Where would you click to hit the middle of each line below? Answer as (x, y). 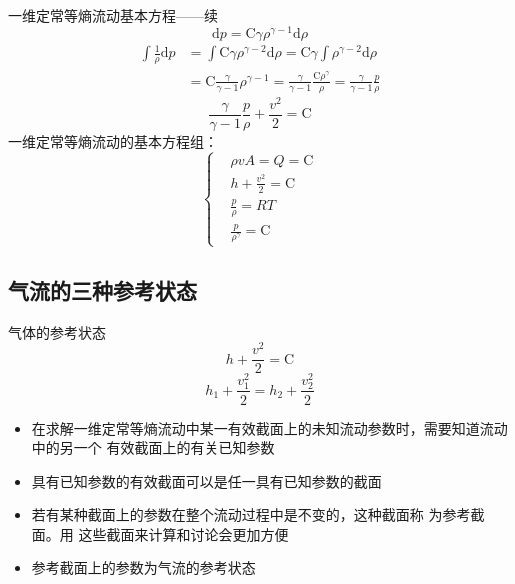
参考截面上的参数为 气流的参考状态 (143, 567)
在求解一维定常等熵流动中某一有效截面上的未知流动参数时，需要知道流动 (269, 427)
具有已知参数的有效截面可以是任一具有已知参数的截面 (206, 480)
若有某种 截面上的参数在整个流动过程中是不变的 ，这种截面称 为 (237, 514)
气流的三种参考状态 (102, 289)
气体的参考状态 (57, 331)
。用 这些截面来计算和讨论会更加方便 (167, 533)
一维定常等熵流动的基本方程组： (113, 140)
